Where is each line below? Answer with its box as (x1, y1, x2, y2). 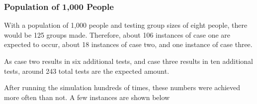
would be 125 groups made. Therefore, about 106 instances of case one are (4, 29, 231, 40)
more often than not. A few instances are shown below (4, 92, 170, 102)
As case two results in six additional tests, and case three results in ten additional (4, 56, 253, 66)
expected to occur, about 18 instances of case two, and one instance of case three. (4, 39, 253, 50)
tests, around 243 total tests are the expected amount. (4, 65, 170, 76)
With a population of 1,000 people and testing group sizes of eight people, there (4, 20, 248, 30)
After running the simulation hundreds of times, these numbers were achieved (4, 82, 241, 93)
